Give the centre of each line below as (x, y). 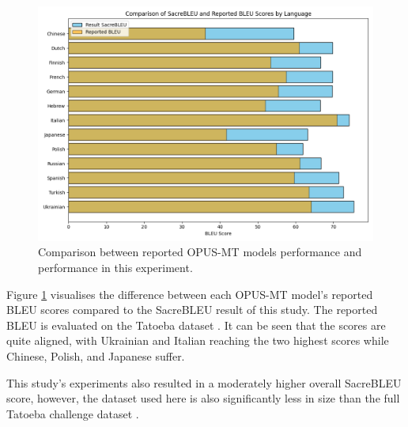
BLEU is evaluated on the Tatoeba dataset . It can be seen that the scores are (196, 325)
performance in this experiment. (115, 267)
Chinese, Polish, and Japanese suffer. (96, 355)
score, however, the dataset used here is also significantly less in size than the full (203, 398)
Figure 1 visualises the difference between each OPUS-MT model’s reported (190, 294)
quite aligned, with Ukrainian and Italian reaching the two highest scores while (198, 340)
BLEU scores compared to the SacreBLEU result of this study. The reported (192, 310)
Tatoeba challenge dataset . (73, 413)
